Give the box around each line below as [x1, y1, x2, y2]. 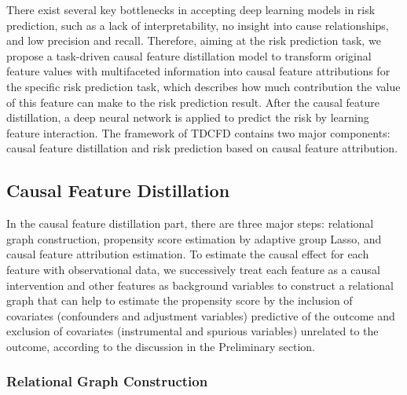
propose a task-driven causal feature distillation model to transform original [6, 47, 372, 64]
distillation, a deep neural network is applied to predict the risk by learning [6, 109, 369, 126]
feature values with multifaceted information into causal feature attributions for [6, 63, 390, 79]
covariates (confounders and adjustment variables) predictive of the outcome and [6, 307, 395, 324]
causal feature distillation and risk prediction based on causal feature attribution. [6, 140, 398, 156]
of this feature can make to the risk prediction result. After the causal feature [6, 93, 379, 110]
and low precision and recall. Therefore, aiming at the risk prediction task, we [6, 32, 381, 49]
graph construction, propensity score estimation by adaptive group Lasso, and [6, 230, 382, 247]
